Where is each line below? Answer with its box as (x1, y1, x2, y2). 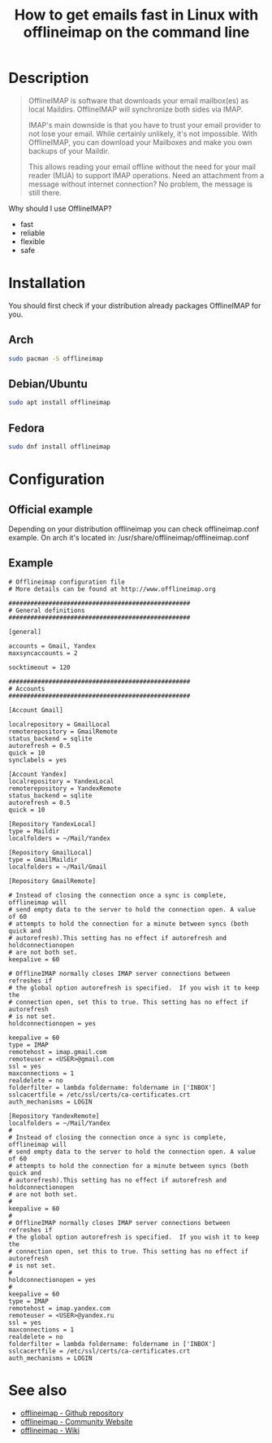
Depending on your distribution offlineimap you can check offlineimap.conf (8, 523, 260, 534)
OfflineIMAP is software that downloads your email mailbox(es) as (28, 95, 249, 105)
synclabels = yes (8, 755, 67, 764)
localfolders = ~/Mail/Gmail (8, 863, 107, 871)
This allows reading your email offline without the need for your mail (28, 161, 256, 172)
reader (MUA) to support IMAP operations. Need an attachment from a (28, 170, 265, 180)
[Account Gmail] (8, 706, 63, 714)
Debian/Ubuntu (8, 377, 88, 391)
